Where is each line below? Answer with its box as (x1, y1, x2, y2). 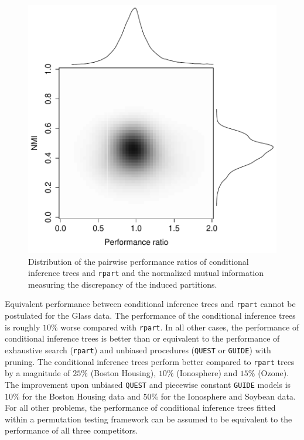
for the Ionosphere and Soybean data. (160, 390, 296, 402)
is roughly (5, 320, 40, 333)
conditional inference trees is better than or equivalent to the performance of (5, 332, 280, 345)
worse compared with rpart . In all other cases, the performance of (60, 320, 299, 333)
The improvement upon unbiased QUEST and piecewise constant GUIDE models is (5, 378, 291, 390)
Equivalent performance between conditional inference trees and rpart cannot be (5, 298, 296, 310)
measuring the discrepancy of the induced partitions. (28, 278, 217, 290)
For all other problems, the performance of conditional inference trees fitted (5, 401, 276, 414)
